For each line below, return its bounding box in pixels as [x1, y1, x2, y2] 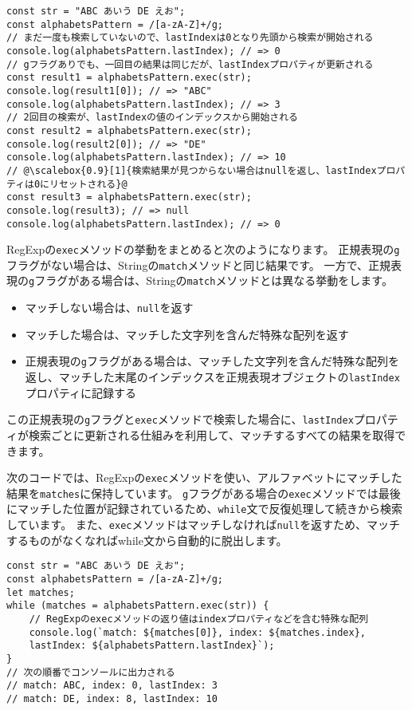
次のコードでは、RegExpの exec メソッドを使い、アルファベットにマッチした [6, 469, 402, 486]
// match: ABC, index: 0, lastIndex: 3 [6, 680, 218, 692]
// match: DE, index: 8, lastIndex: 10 [6, 692, 218, 704]
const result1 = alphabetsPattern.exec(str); [6, 72, 252, 84]
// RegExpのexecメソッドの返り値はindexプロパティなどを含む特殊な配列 [29, 613, 369, 625]
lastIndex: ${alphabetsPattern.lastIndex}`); [29, 640, 275, 652]
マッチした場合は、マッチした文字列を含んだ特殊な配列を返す [25, 325, 349, 342]
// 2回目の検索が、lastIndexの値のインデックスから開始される [6, 112, 298, 124]
